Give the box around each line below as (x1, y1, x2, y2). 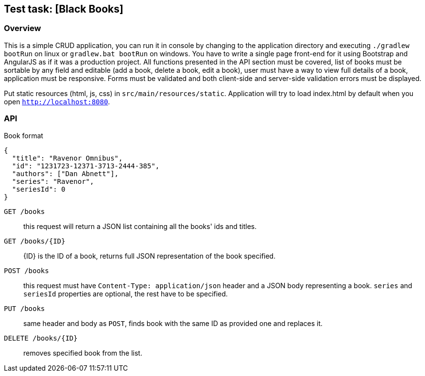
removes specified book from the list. (23, 348, 142, 357)
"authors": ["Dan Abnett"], (12, 169, 119, 178)
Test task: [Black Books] (4, 3, 123, 15)
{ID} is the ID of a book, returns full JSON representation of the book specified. (23, 251, 276, 260)
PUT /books (4, 304, 45, 312)
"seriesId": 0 (12, 185, 66, 193)
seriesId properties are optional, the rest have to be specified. (23, 289, 228, 298)
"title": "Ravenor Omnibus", (12, 154, 123, 162)
